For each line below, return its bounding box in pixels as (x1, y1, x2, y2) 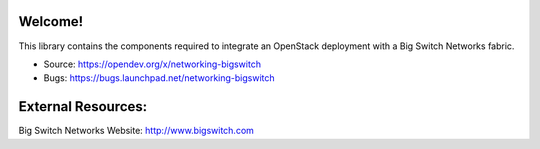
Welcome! (18, 13, 84, 30)
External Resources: (18, 98, 148, 115)
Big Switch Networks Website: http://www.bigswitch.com (18, 125, 255, 137)
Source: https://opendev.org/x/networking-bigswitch (43, 58, 262, 70)
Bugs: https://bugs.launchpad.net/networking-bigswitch (43, 72, 275, 84)
